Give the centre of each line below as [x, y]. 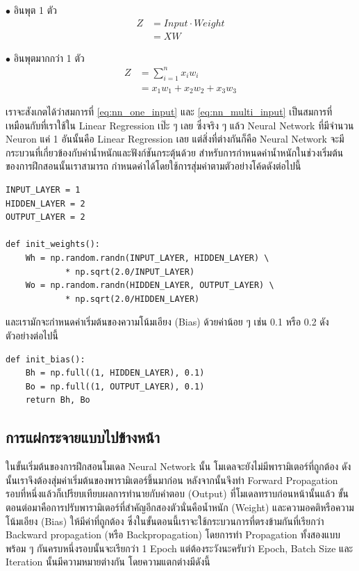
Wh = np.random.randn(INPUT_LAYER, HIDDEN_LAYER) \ [147, 258]
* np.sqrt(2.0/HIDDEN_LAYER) [132, 299]
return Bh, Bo [58, 400]
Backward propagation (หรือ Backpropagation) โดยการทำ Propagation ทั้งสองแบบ [173, 534]
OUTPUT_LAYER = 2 [45, 217]
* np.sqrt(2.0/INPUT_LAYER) [130, 272]
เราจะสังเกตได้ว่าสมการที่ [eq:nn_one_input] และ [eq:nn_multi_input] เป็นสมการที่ [169, 112]
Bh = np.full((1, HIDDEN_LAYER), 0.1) [115, 373]
